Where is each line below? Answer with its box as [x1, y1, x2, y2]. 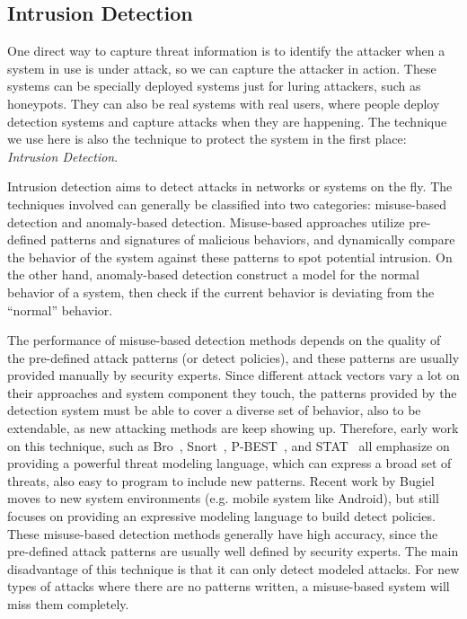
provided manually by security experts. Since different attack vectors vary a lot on [7, 366, 460, 385]
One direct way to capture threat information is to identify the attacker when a [7, 41, 445, 60]
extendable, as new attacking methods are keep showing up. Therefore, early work [7, 419, 459, 438]
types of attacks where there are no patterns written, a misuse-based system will [7, 577, 450, 596]
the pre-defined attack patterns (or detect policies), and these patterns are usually [7, 348, 460, 367]
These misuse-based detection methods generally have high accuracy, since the [7, 524, 438, 543]
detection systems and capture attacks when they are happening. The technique [7, 111, 447, 130]
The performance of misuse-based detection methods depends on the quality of [7, 331, 441, 349]
